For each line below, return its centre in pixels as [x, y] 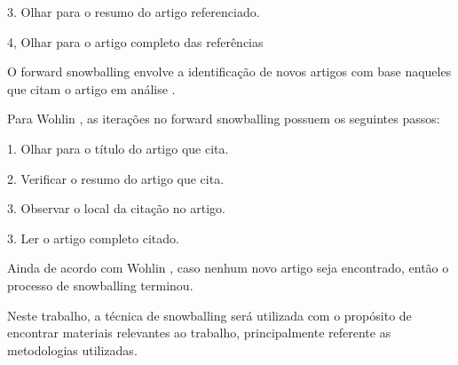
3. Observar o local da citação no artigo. [116, 208]
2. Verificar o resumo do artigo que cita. [116, 178]
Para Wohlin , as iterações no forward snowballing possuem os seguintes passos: [224, 119]
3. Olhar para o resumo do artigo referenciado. [134, 12]
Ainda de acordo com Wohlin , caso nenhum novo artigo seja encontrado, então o [228, 268]
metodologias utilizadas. [72, 349]
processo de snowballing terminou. [100, 285]
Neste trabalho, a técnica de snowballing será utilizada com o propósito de [209, 315]
